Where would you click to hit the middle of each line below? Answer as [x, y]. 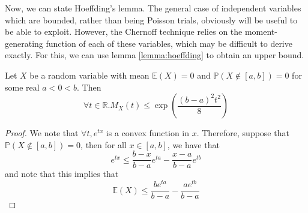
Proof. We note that [42, 133]
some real [22, 87]
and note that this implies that [62, 174]
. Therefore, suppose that [243, 133]
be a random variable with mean [89, 75]
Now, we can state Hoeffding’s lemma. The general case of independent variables [153, 8]
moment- [261, 31]
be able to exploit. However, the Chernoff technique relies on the [124, 31]
